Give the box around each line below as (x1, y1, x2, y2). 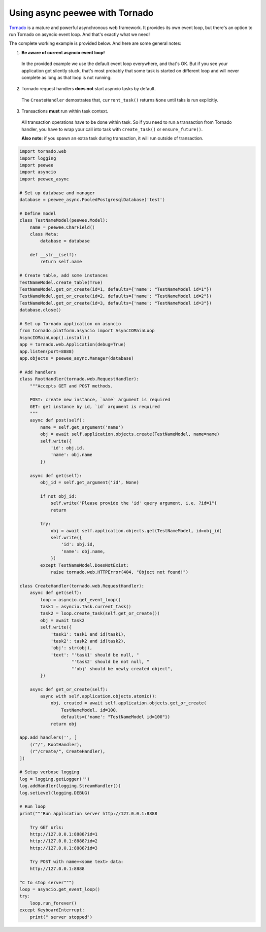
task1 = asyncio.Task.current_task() (40, 604, 132, 609)
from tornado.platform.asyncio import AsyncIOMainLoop (19, 328, 155, 334)
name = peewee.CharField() (30, 224, 96, 230)
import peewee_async (19, 176, 69, 182)
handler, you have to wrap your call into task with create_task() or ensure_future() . (21, 126, 203, 132)
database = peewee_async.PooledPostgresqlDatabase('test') (19, 197, 165, 202)
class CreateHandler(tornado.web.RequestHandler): (19, 583, 145, 588)
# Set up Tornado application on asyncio (19, 321, 121, 326)
